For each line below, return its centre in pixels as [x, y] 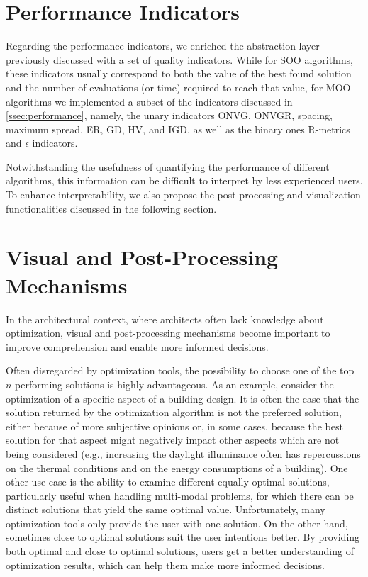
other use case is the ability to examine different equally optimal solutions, [168, 482]
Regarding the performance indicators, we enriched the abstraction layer [163, 46]
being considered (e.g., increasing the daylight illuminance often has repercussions [183, 453]
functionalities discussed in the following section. [111, 208]
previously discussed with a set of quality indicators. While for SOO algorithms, [179, 59]
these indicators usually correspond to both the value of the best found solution [179, 73]
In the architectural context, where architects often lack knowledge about [165, 319]
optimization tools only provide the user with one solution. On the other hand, [177, 523]
